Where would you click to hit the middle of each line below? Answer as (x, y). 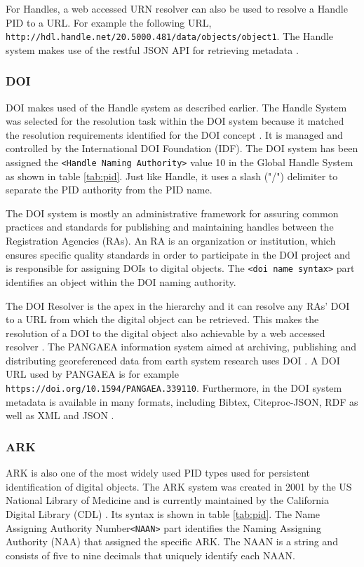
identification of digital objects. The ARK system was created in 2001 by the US (179, 486)
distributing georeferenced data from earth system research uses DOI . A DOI (173, 360)
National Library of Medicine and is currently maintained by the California (167, 500)
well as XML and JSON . (60, 415)
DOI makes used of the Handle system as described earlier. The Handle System (176, 107)
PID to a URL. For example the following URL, (109, 22)
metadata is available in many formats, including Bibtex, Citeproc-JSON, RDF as (182, 401)
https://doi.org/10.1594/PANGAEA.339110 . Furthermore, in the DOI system (174, 388)
